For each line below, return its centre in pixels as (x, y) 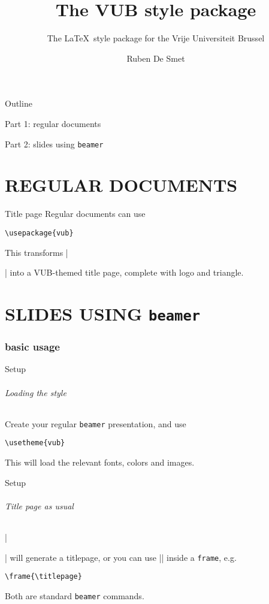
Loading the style (36, 392)
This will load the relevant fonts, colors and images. (100, 462)
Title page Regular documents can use (75, 214)
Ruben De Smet (156, 58)
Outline (19, 103)
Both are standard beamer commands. (75, 596)
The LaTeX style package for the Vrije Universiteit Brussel (156, 38)
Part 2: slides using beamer (54, 144)
